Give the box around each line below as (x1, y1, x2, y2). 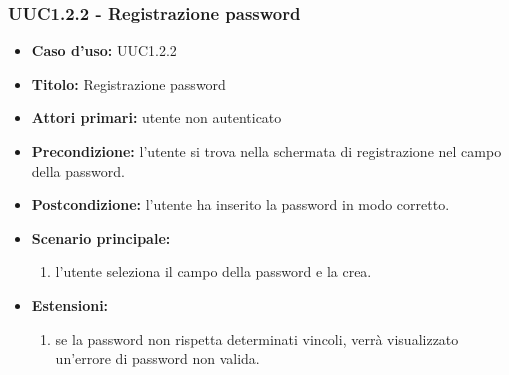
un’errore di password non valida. (55, 348, 260, 369)
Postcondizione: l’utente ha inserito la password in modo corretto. (31, 194, 450, 215)
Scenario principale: (31, 227, 171, 248)
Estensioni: (31, 294, 109, 315)
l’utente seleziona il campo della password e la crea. (55, 261, 372, 282)
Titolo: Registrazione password (31, 73, 226, 94)
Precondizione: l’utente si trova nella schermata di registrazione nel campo (31, 141, 502, 161)
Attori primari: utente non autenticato (31, 107, 282, 128)
